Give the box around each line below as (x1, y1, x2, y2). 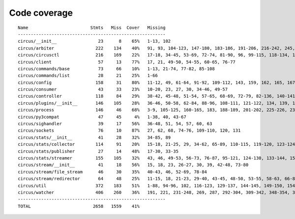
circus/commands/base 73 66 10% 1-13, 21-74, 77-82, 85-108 (18, 66, 215, 71)
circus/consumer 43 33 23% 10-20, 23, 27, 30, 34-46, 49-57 (18, 86, 228, 92)
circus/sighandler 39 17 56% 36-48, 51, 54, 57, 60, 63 (18, 121, 212, 127)
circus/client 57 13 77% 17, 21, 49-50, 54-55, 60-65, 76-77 (18, 59, 236, 65)
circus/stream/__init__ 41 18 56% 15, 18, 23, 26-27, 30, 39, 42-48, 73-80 (18, 162, 249, 168)
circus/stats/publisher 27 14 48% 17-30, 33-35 (18, 148, 179, 154)
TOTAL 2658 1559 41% (18, 203, 140, 209)
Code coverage (9, 7, 73, 18)
